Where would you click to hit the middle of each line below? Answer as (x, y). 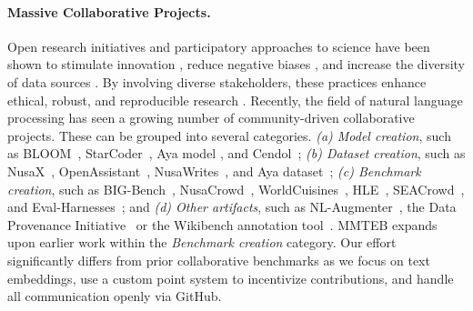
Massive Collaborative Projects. (109, 11)
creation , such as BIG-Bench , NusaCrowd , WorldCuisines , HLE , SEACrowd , (236, 189)
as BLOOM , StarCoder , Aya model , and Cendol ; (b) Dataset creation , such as (236, 153)
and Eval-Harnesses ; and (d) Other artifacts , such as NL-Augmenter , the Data (232, 207)
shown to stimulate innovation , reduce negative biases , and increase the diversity (236, 64)
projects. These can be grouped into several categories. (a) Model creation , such (229, 135)
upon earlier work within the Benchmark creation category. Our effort (202, 242)
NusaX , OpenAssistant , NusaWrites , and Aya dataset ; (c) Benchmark (214, 171)
